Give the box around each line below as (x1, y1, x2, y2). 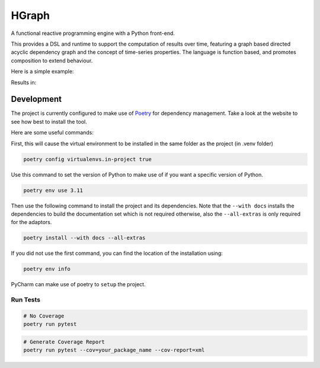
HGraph (11, 9, 50, 22)
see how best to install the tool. (11, 118, 87, 125)
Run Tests (11, 296, 41, 303)
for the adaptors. (11, 219, 52, 226)
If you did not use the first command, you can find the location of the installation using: (11, 249, 223, 257)
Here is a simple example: (11, 68, 74, 75)
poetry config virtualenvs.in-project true (23, 156, 152, 162)
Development (11, 94, 62, 104)
